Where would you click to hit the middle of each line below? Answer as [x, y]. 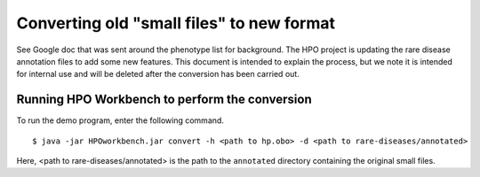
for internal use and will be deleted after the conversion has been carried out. [158, 74]
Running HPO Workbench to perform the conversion [164, 100]
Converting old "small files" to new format [176, 23]
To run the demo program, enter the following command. [120, 120]
